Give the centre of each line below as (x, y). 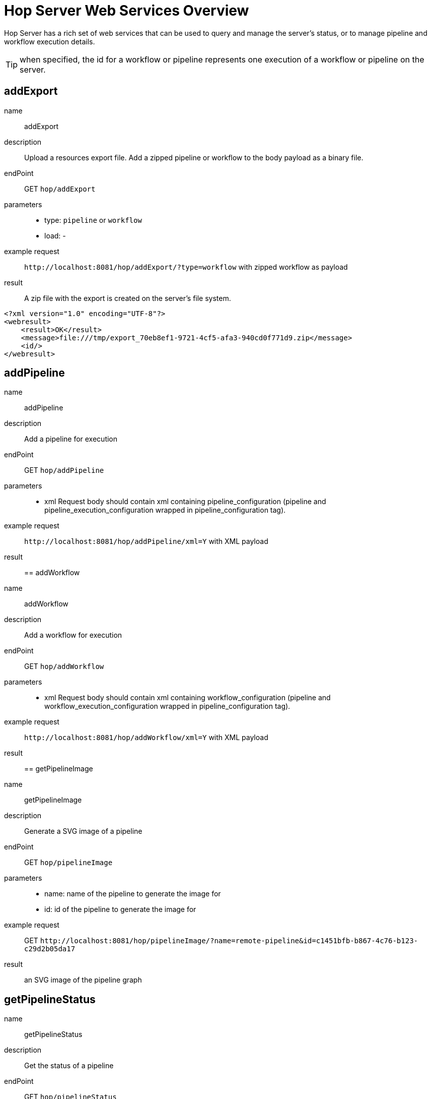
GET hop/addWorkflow (64, 666)
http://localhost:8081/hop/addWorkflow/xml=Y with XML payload (146, 738)
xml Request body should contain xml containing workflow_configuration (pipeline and (188, 698)
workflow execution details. (50, 41)
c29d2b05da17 (50, 949)
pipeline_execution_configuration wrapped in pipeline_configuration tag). (165, 510)
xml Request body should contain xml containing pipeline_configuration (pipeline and (185, 502)
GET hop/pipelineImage (68, 863)
